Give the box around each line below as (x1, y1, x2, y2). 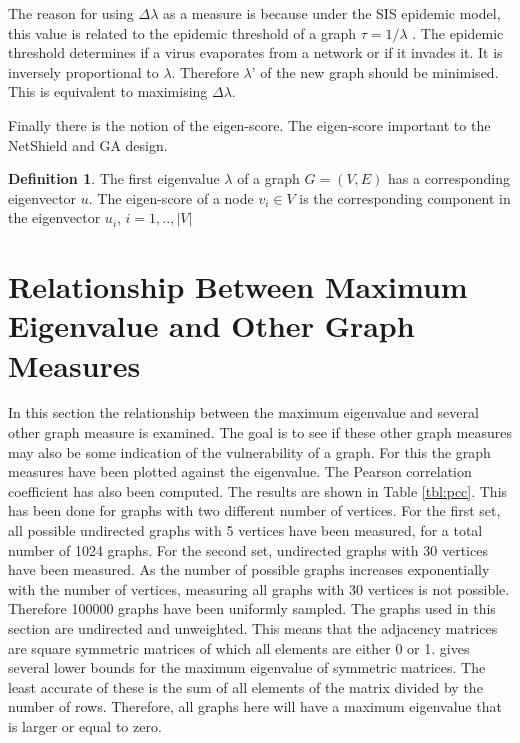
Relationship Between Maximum (8, 266, 468, 307)
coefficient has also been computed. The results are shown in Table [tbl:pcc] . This (8, 480, 508, 501)
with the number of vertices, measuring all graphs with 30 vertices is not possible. (8, 578, 510, 599)
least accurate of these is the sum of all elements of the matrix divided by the (8, 676, 483, 697)
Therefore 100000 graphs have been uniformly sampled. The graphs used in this (8, 598, 496, 619)
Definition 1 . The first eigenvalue (8, 168, 220, 189)
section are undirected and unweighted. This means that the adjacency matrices (8, 617, 498, 638)
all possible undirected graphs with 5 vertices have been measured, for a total (8, 520, 483, 540)
